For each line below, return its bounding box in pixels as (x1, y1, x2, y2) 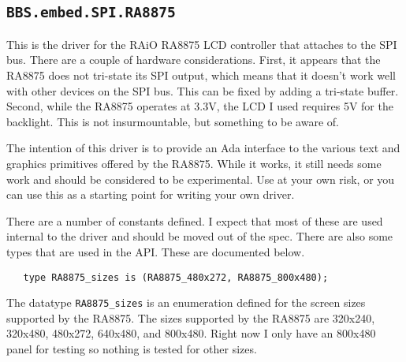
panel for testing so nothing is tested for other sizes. (6, 341, 257, 356)
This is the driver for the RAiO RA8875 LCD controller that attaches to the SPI (6, 35, 397, 52)
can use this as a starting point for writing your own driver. (6, 186, 295, 203)
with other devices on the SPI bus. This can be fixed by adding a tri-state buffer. (6, 82, 399, 99)
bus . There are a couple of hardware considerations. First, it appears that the (6, 51, 381, 68)
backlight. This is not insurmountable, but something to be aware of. (6, 113, 339, 129)
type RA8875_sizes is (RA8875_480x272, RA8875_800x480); (23, 271, 329, 283)
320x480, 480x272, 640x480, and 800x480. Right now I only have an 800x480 (6, 325, 376, 341)
